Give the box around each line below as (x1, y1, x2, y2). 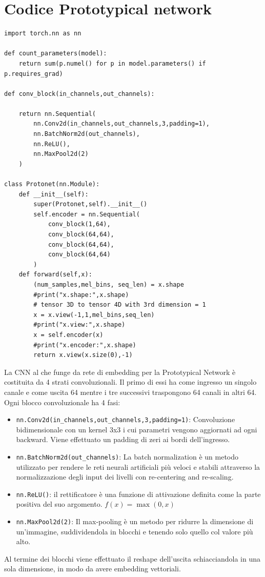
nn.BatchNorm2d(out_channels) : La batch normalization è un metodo (16, 451, 239, 462)
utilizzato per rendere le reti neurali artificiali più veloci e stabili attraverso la (16, 461, 260, 472)
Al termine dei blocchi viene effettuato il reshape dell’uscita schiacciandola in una (4, 553, 261, 564)
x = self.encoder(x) (33, 331, 104, 339)
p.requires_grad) (4, 70, 63, 77)
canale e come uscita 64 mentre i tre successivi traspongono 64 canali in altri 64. (4, 386, 257, 397)
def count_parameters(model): (4, 50, 107, 57)
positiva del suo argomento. (16, 499, 103, 509)
